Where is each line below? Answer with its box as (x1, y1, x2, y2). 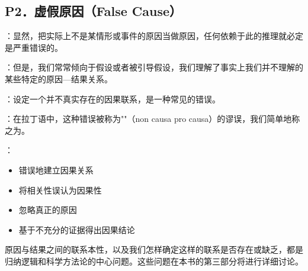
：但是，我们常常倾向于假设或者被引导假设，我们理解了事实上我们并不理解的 (5, 61, 303, 73)
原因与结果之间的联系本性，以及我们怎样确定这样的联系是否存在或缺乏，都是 (5, 243, 303, 256)
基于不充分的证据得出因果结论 (18, 223, 135, 235)
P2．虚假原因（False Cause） (5, 2, 182, 20)
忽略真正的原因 (18, 204, 77, 216)
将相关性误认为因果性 (18, 183, 102, 196)
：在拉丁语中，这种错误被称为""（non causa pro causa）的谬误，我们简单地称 (5, 112, 300, 125)
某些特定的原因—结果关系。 (5, 72, 113, 85)
